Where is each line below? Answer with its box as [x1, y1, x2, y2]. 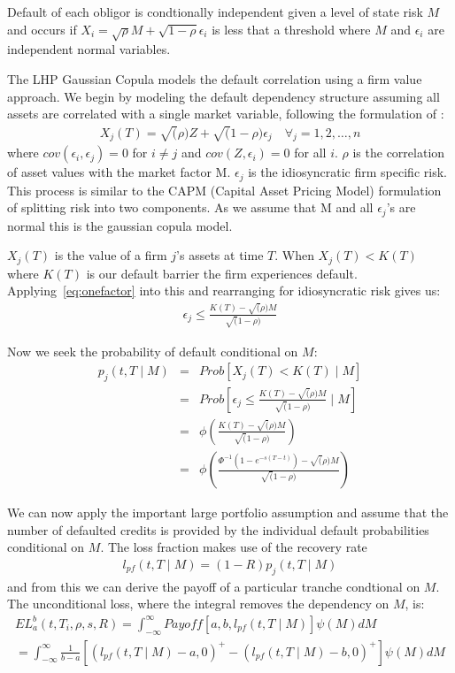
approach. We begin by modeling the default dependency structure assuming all [7, 87, 440, 105]
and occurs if [7, 19, 77, 38]
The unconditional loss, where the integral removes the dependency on [7, 594, 389, 613]
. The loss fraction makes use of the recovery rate [100, 538, 367, 556]
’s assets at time [176, 246, 264, 264]
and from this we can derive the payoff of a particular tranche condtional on [7, 577, 420, 595]
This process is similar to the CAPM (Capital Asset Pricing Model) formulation [7, 180, 442, 199]
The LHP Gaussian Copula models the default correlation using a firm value [7, 69, 422, 88]
